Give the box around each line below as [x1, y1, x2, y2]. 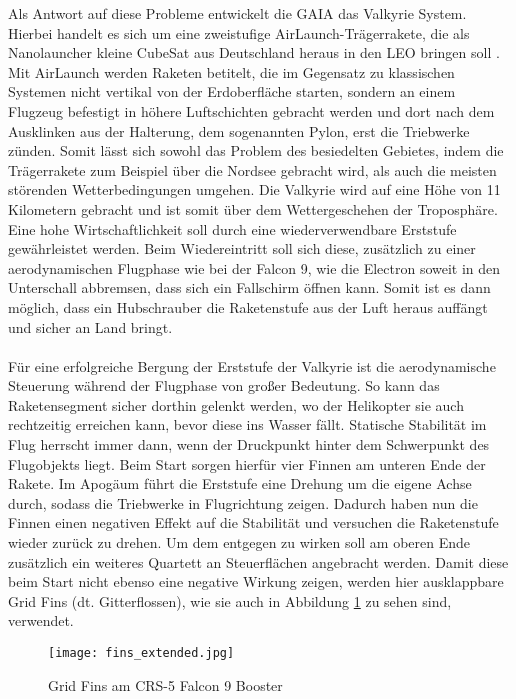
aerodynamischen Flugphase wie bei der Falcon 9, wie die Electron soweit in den [8, 257, 501, 278]
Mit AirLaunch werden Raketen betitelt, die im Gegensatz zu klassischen [8, 61, 455, 82]
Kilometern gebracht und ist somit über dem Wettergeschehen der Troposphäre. [8, 198, 498, 219]
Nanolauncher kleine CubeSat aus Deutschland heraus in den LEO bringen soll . [8, 42, 500, 63]
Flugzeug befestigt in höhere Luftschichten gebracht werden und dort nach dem [8, 100, 495, 121]
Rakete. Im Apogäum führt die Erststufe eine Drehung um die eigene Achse [8, 473, 472, 494]
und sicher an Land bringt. [8, 316, 173, 337]
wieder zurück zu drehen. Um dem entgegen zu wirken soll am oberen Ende [8, 532, 471, 553]
